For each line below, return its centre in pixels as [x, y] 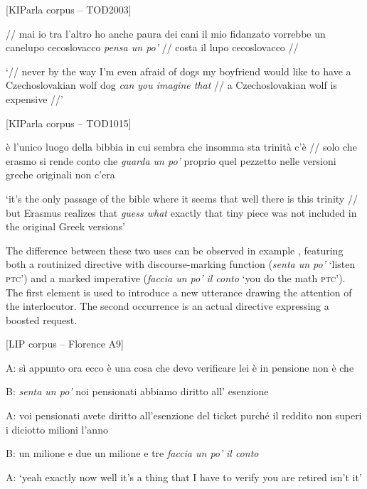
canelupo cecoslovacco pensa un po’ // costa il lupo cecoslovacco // [152, 47]
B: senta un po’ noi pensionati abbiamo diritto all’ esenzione [137, 391]
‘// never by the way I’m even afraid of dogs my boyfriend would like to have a [179, 71]
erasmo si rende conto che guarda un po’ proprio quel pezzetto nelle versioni [171, 160]
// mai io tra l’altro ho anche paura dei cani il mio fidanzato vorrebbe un [166, 33]
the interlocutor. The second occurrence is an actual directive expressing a [167, 306]
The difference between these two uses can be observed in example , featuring [175, 250]
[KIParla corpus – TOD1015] [69, 123]
